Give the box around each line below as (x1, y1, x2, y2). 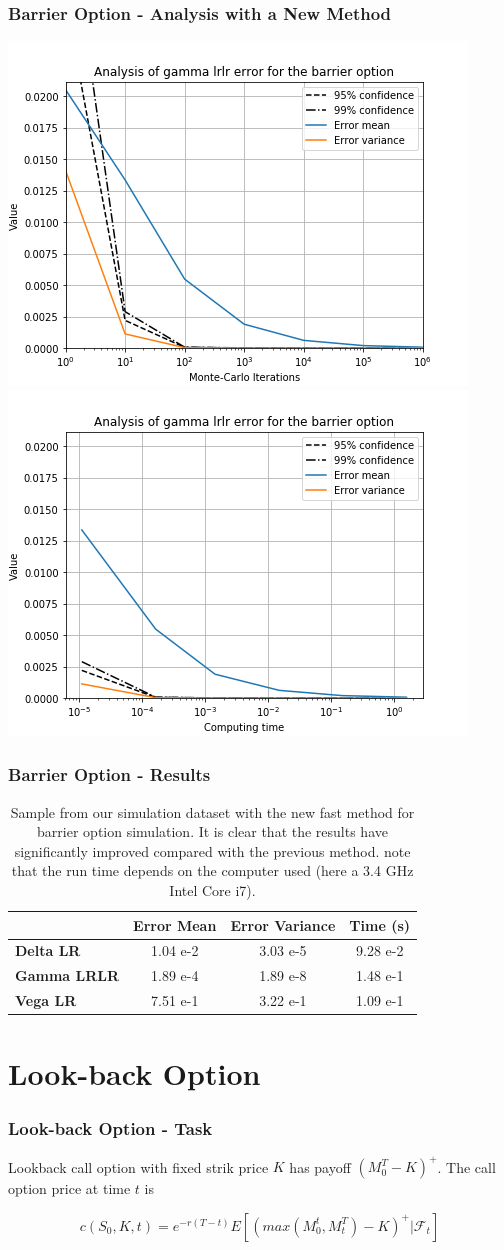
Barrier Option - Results (8, 762, 211, 787)
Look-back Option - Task (8, 1115, 213, 1140)
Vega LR (15, 990, 77, 1011)
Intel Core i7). (169, 880, 256, 900)
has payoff (289, 1156, 351, 1177)
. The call (437, 1156, 496, 1177)
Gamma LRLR (15, 965, 120, 986)
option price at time (8, 1178, 131, 1199)
